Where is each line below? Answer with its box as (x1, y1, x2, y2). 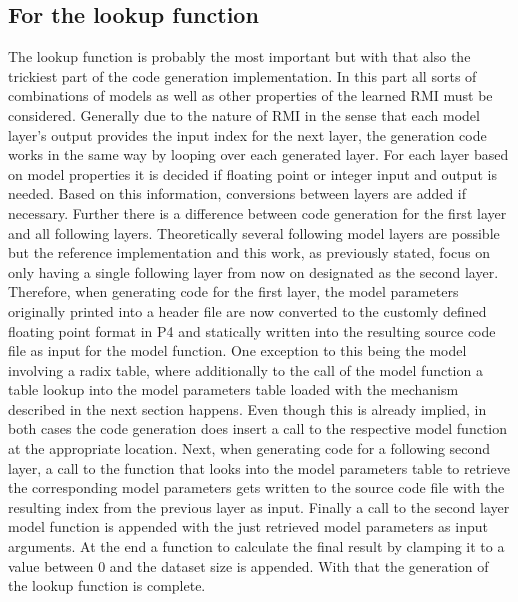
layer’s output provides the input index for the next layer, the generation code (8, 124, 487, 145)
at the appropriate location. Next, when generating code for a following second (8, 438, 491, 459)
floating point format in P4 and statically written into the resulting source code (8, 320, 496, 341)
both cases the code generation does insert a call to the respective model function (8, 418, 508, 439)
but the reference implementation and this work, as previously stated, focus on (8, 242, 490, 263)
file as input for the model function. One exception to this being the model (8, 340, 467, 361)
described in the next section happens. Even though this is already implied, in (8, 398, 487, 419)
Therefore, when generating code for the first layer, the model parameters (8, 281, 459, 302)
